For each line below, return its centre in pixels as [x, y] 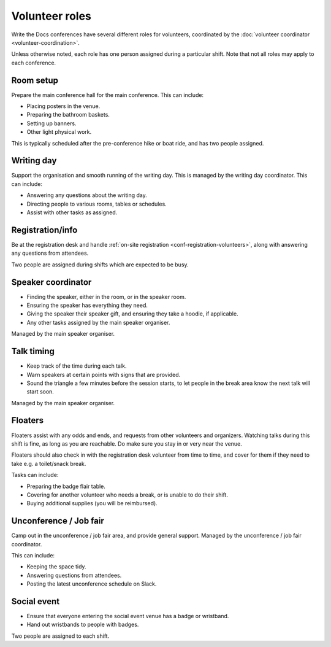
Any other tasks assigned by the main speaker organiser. [98, 322]
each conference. [34, 63]
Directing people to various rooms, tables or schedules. [97, 204]
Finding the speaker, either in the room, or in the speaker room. [106, 296]
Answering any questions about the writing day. [87, 195]
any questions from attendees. [50, 253]
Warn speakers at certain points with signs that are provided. [104, 374]
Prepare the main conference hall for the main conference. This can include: [108, 95]
